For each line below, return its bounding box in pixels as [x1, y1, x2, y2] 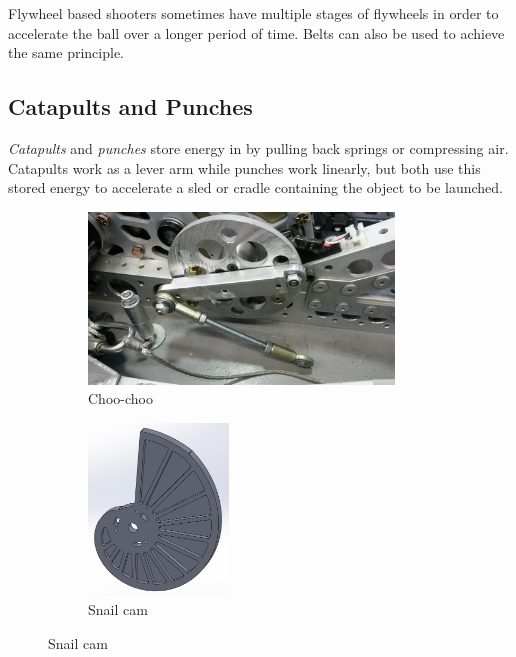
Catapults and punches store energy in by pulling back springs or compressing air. [8, 137, 509, 158]
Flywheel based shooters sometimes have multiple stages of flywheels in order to [8, 3, 499, 23]
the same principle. [8, 42, 125, 63]
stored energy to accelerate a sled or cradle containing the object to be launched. [8, 177, 503, 198]
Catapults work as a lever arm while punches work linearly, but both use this [8, 157, 481, 178]
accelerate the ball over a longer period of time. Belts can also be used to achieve [8, 22, 505, 43]
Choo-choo [88, 388, 153, 409]
